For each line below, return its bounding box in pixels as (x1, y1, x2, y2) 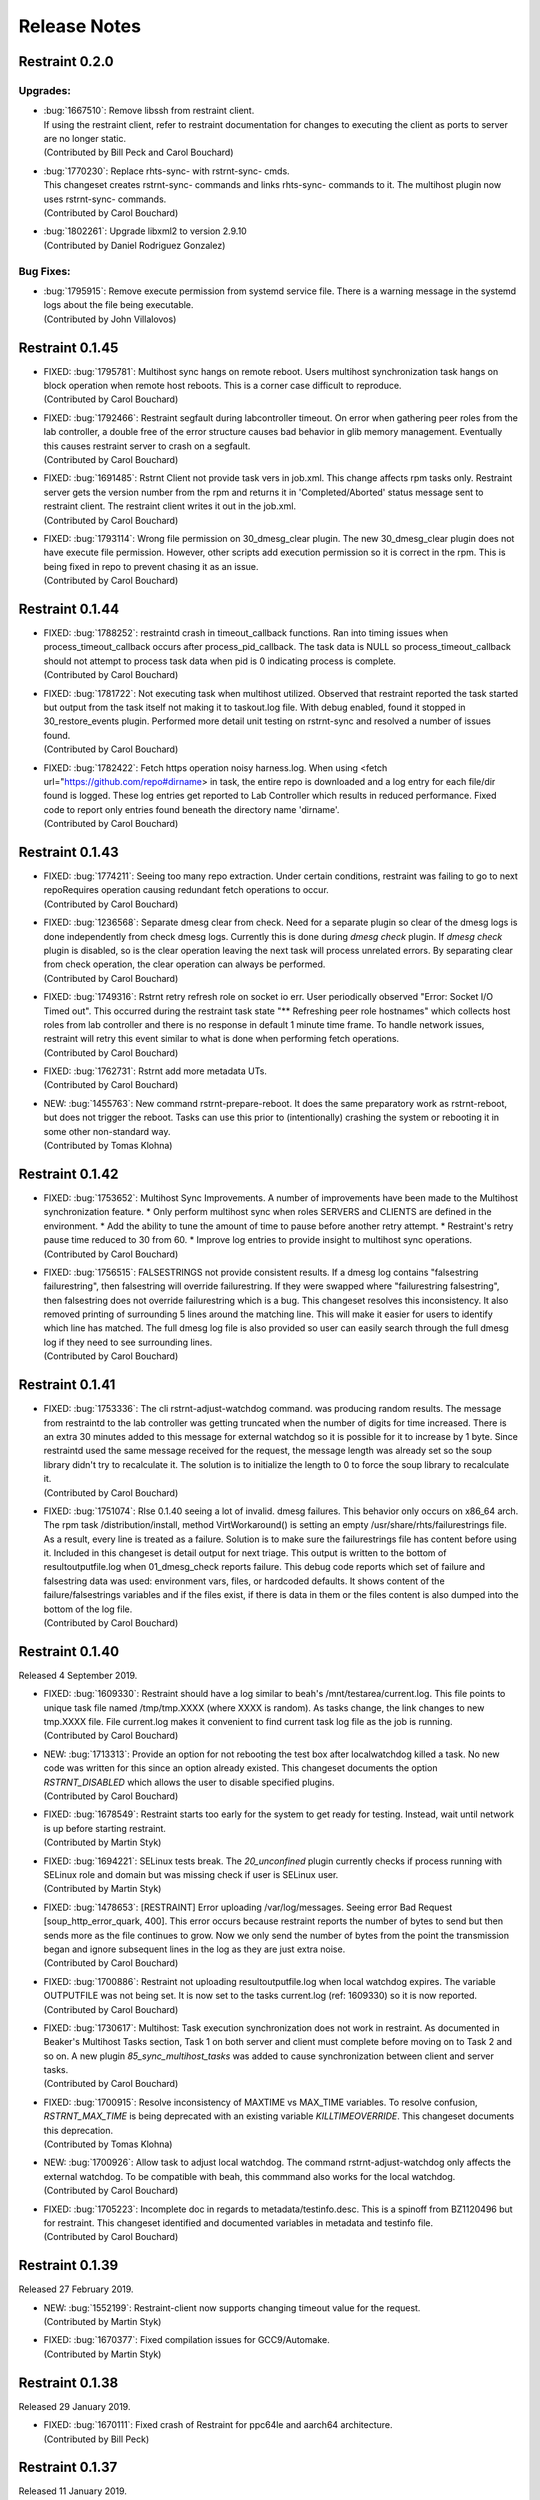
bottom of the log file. (43, 1603, 133, 1615)
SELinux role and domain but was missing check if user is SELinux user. (43, 1869, 339, 1880)
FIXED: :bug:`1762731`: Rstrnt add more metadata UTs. (43, 1065, 267, 1077)
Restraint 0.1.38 (18, 2374, 119, 2391)
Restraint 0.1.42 (18, 1165, 119, 1182)
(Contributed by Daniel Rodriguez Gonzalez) (43, 239, 226, 251)
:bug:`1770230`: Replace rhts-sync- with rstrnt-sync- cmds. (43, 165, 290, 177)
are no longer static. (43, 133, 127, 145)
